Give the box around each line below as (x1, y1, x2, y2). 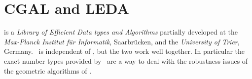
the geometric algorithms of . (4, 65, 92, 76)
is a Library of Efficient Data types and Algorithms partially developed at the (4, 27, 238, 37)
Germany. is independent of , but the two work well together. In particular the (4, 46, 245, 56)
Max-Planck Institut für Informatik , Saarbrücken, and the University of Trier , (4, 36, 240, 46)
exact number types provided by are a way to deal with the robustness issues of (4, 55, 248, 66)
